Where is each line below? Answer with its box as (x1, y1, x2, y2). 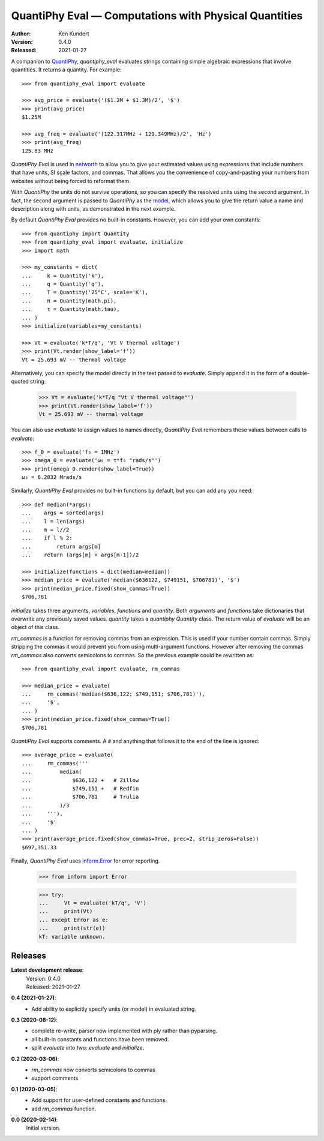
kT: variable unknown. (38, 933, 106, 940)
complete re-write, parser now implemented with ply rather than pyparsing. (31, 1027, 218, 1035)
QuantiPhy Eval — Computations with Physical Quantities (11, 9, 303, 22)
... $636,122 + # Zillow (22, 777, 139, 783)
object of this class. (11, 624, 60, 631)
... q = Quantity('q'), (22, 281, 104, 288)
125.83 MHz (22, 147, 54, 154)
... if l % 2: (22, 535, 73, 541)
